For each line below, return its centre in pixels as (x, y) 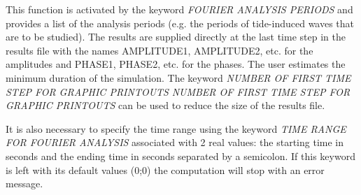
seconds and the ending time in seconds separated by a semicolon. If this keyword (180, 156)
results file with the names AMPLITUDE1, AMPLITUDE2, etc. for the (160, 50)
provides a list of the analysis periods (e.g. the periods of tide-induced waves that (180, 23)
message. (24, 183)
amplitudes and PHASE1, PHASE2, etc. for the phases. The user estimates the (176, 64)
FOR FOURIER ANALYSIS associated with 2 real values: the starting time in (175, 142)
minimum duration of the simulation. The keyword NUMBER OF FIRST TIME (178, 77)
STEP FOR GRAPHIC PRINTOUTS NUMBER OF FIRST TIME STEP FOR (178, 91)
